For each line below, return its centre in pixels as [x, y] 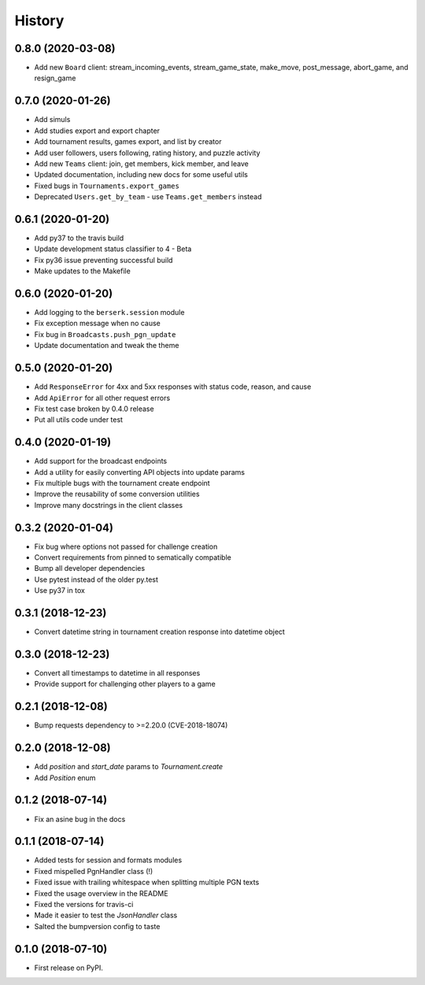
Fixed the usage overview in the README [101, 893]
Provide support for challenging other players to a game [125, 684]
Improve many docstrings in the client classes [109, 505]
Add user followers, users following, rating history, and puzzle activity [147, 153]
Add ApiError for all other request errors [102, 398]
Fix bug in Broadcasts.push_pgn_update [105, 334]
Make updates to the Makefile [83, 271]
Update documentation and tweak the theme [107, 346]
